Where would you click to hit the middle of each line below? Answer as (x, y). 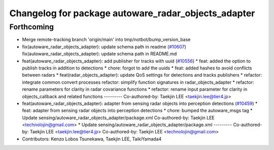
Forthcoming (32, 27)
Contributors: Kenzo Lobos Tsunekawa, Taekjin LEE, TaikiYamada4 (92, 139)
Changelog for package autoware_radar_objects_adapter (132, 13)
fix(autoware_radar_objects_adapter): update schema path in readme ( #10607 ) (104, 47)
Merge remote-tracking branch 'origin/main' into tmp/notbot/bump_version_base (106, 40)
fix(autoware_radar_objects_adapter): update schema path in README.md (99, 54)
